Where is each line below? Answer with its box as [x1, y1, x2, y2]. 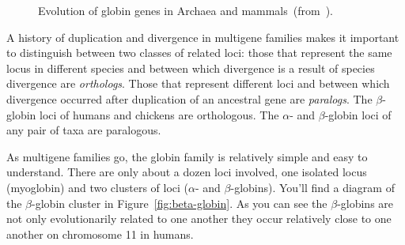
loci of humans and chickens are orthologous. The [40, 106, 279, 122]
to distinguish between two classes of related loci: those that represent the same [6, 44, 392, 61]
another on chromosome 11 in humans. [6, 225, 194, 242]
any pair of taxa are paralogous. [6, 122, 161, 138]
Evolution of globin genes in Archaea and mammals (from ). [38, 2, 334, 18]
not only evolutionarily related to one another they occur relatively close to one [6, 210, 392, 227]
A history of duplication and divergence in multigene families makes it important [6, 28, 399, 45]
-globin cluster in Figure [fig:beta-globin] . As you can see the [32, 194, 327, 211]
